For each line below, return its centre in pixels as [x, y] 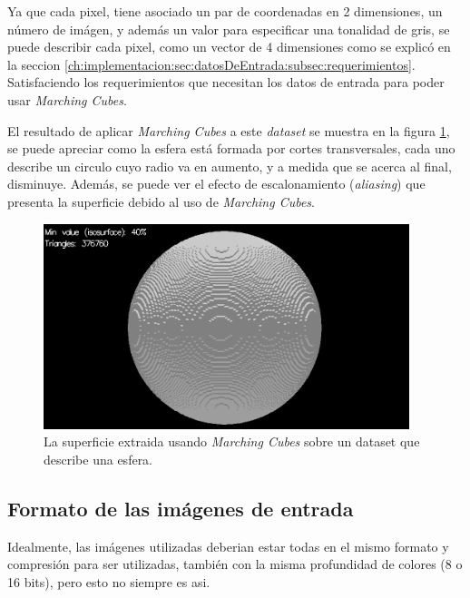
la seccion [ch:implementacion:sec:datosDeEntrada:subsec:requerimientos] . [211, 64]
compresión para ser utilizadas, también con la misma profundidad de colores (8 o [235, 564]
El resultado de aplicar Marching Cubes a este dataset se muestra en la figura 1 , [229, 130]
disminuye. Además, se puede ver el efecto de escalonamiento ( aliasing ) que [216, 184]
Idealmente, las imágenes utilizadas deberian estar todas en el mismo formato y [228, 546]
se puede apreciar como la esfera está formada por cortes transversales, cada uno [231, 148]
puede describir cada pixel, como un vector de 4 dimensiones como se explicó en [229, 47]
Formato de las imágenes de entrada [181, 508]
